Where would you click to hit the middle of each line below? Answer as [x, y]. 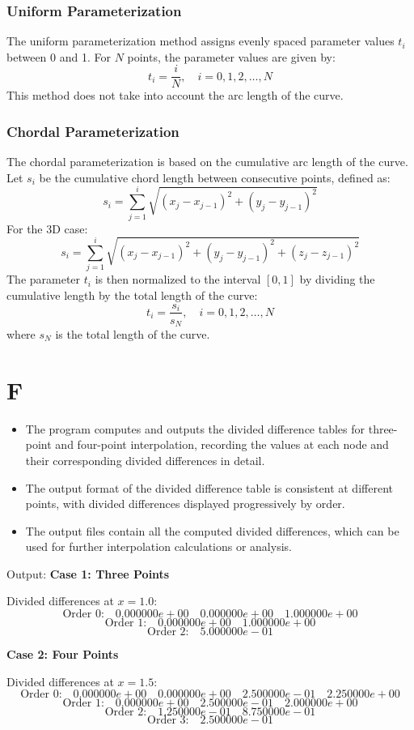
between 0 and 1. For [59, 56]
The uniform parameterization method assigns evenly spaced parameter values [201, 41]
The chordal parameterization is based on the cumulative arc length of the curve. [207, 162]
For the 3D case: [47, 228]
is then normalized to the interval [178, 279]
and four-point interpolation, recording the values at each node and [222, 444]
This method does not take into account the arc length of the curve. [175, 95]
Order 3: [168, 721]
